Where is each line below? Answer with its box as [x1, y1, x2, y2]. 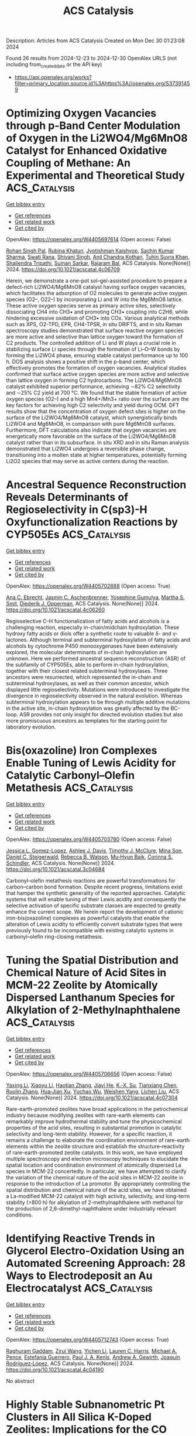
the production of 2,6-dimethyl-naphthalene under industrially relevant [6, 1205, 177, 1212]
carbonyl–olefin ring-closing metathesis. [6, 933, 104, 940]
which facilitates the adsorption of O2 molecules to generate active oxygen [6, 289, 187, 296]
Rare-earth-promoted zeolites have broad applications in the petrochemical [6, 1105, 188, 1112]
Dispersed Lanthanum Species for [6, 991, 176, 1004]
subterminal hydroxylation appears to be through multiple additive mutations [6, 698, 190, 705]
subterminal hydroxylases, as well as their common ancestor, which [6, 679, 169, 686]
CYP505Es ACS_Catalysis [6, 528, 130, 541]
